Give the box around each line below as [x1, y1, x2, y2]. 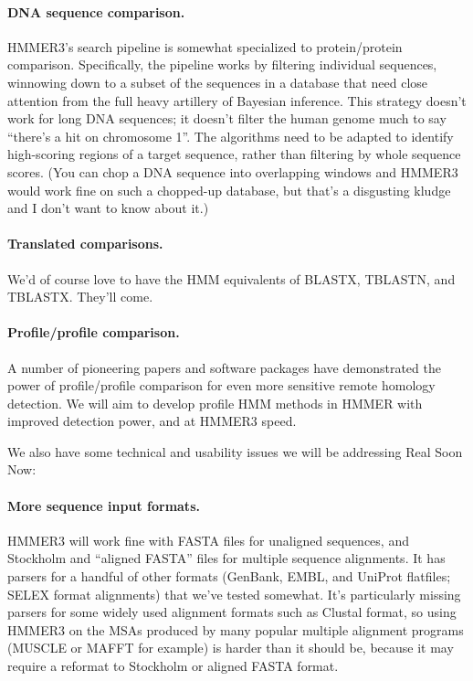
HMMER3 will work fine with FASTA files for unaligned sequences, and [7, 530, 409, 549]
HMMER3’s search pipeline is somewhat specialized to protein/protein [7, 37, 403, 56]
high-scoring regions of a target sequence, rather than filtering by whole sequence [7, 144, 461, 164]
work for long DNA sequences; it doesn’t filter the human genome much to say [7, 109, 447, 128]
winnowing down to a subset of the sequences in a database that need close [7, 72, 428, 91]
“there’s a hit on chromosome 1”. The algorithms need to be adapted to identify [7, 126, 454, 145]
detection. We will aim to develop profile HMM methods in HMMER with [7, 393, 423, 412]
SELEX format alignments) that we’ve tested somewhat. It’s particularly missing [7, 584, 461, 603]
